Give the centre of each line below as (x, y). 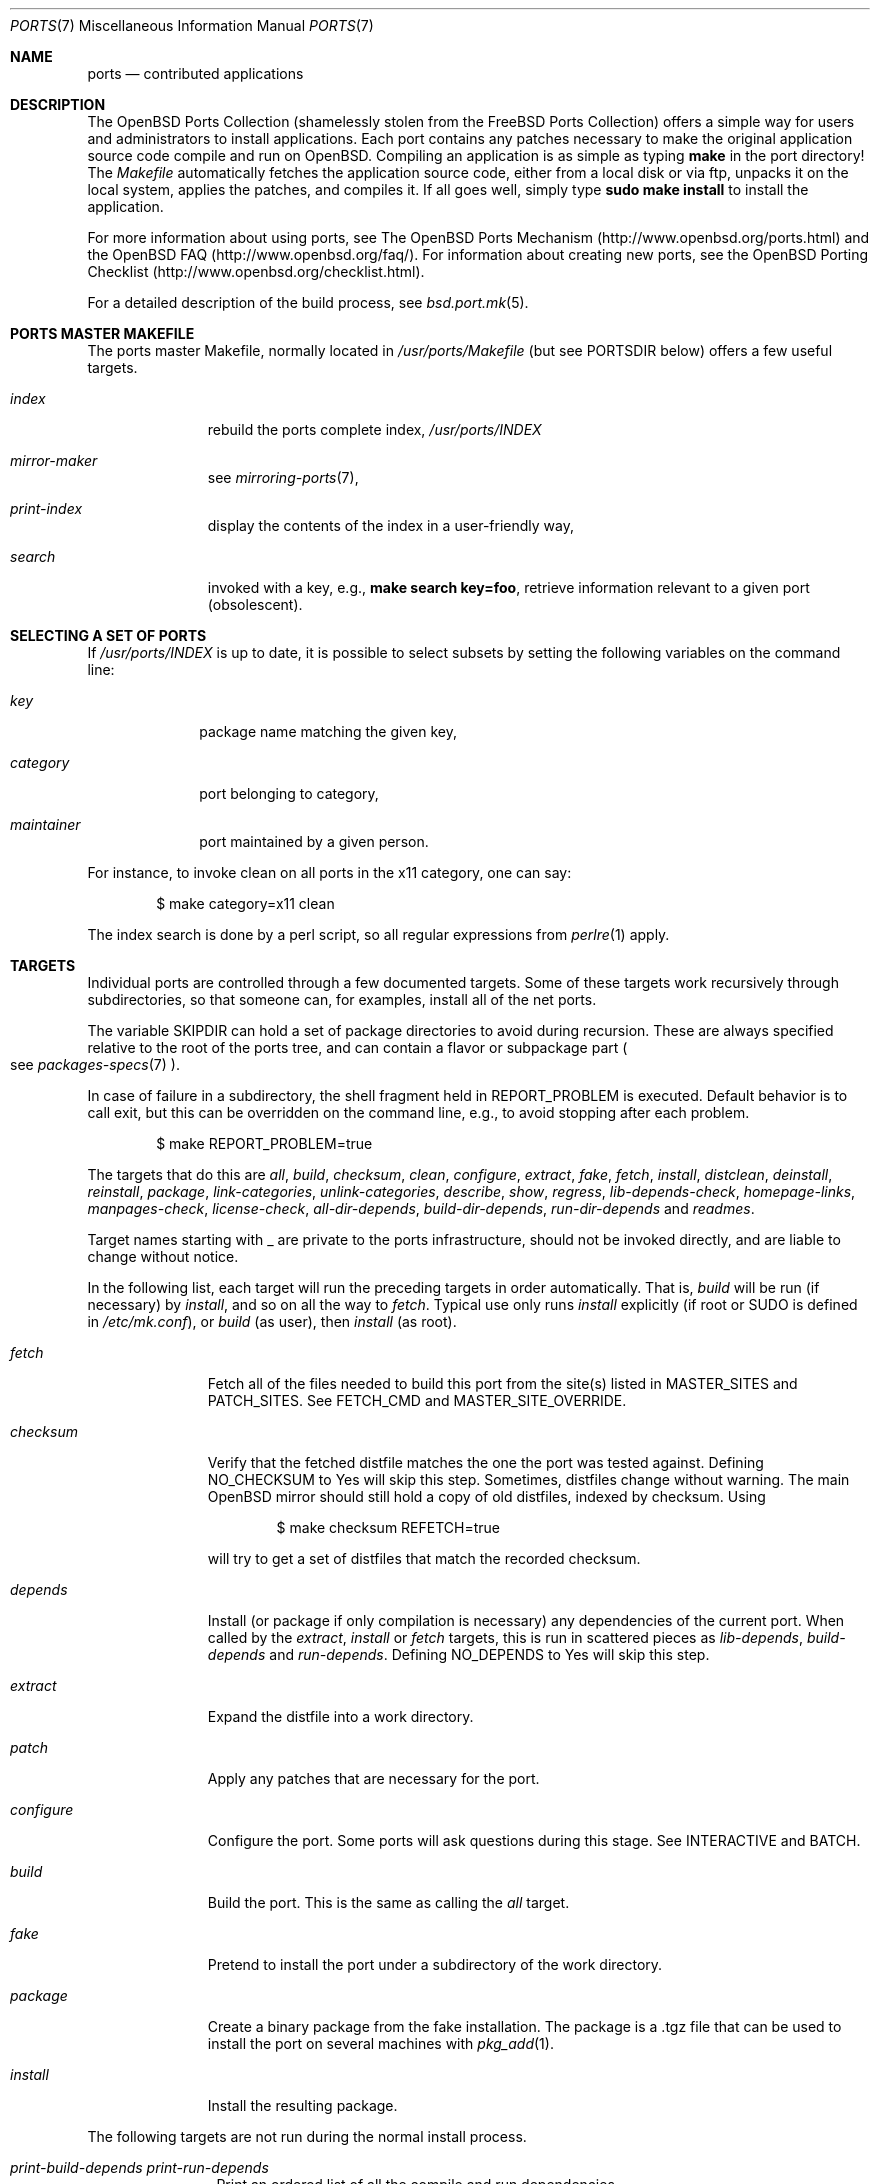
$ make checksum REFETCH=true (388, 1527)
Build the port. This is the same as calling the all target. (388, 1902)
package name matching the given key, (328, 731)
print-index (46, 508)
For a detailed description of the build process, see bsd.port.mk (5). (308, 302)
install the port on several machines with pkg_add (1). (380, 2043)
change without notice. (163, 1256)
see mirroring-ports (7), (283, 477)
